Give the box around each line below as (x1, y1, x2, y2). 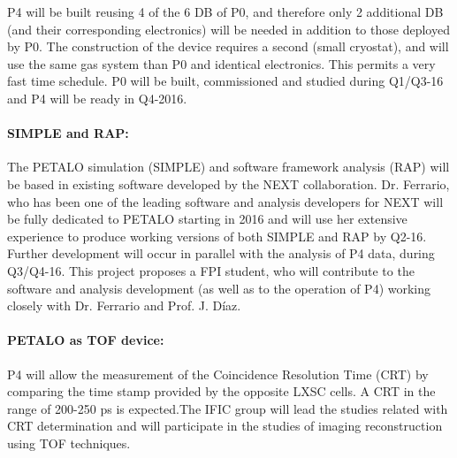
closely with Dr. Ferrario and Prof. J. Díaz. (7, 296, 241, 315)
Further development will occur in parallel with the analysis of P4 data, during (7, 244, 435, 263)
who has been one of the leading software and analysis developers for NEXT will (7, 192, 444, 210)
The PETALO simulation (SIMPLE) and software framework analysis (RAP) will (7, 157, 450, 176)
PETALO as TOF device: (7, 331, 164, 349)
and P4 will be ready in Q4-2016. (7, 88, 187, 107)
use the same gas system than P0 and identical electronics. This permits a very (7, 54, 436, 73)
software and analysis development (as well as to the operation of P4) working (7, 279, 431, 297)
